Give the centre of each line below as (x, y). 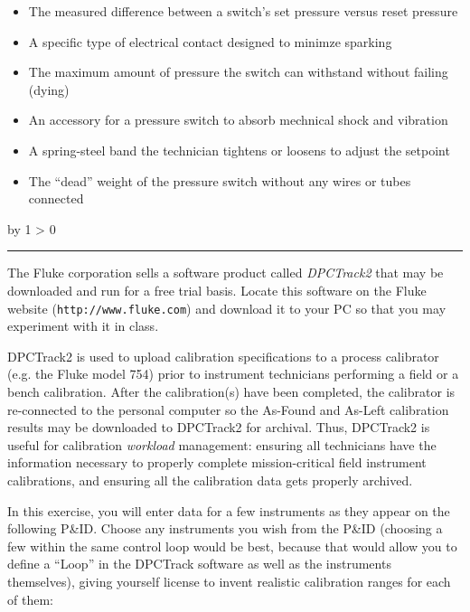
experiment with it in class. (83, 326)
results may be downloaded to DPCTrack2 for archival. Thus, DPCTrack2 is (219, 427)
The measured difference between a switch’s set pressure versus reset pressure (243, 11)
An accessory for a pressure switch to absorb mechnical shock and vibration (238, 120)
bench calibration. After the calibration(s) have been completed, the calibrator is (231, 391)
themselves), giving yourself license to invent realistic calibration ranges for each (229, 581)
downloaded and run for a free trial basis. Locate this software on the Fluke (217, 290)
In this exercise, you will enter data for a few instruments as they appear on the (229, 510)
